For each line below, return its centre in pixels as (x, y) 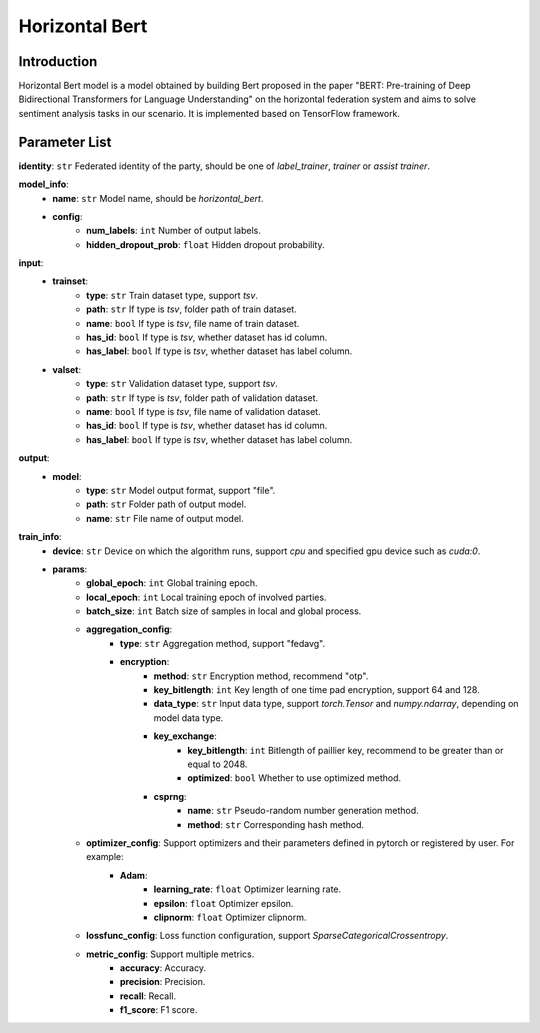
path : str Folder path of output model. (166, 504)
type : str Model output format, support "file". (181, 490)
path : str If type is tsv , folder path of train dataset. (191, 309)
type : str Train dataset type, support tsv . (172, 295)
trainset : (70, 281)
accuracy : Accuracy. (163, 968)
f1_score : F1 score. (159, 1010)
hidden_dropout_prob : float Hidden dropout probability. (205, 244)
